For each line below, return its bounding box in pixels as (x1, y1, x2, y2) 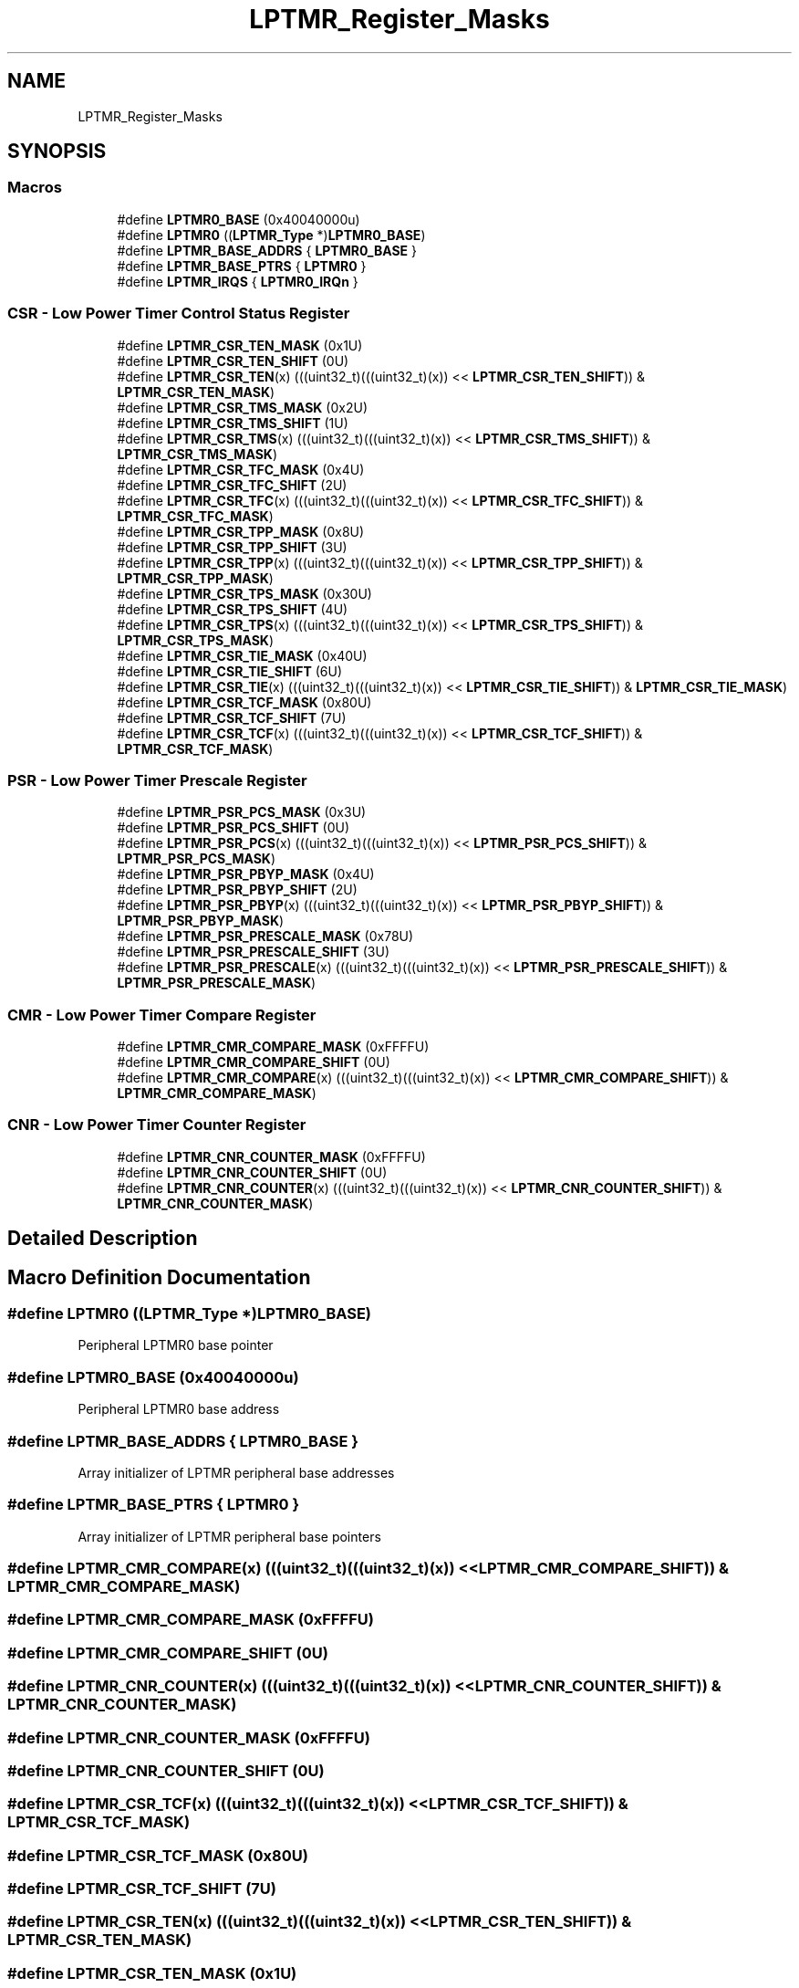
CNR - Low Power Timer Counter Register (7, 1115, 306, 1135)
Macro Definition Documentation (7, 1265, 311, 1289)
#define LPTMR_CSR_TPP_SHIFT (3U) (117, 539, 348, 555)
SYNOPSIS (7, 140, 107, 163)
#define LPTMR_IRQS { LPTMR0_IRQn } (117, 273, 358, 289)
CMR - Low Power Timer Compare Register (7, 1005, 316, 1024)
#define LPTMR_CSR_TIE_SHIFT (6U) (117, 663, 343, 679)
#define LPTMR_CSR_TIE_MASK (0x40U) (117, 647, 368, 664)
